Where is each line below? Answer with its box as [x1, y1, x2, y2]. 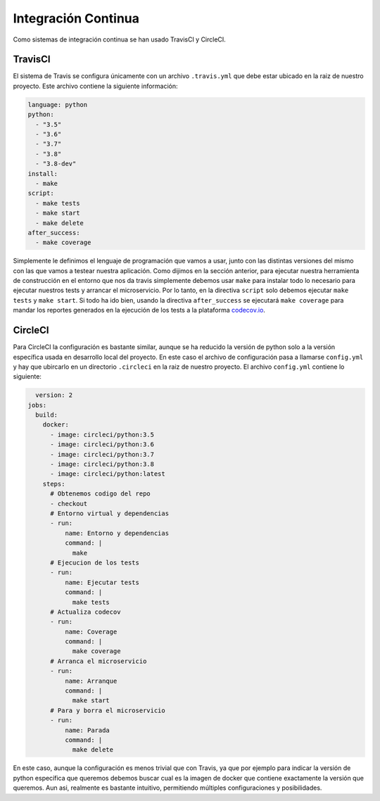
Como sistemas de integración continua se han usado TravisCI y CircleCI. [13, 35, 227, 44]
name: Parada [64, 726, 110, 734]
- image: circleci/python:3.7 [50, 450, 155, 458]
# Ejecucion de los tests [50, 558, 140, 567]
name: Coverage [64, 627, 118, 636]
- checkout [50, 500, 88, 507]
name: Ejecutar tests [64, 578, 140, 586]
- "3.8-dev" [35, 160, 77, 168]
